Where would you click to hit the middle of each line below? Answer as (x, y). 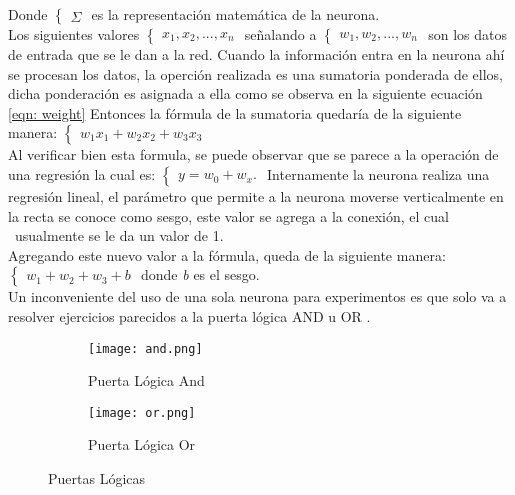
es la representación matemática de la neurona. (235, 14)
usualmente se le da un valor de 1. (119, 235)
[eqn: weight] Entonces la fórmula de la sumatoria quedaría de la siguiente (235, 112)
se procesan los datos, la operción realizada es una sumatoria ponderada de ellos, (255, 73)
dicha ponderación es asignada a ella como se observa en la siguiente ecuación (245, 93)
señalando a (280, 34)
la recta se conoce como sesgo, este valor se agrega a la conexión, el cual (228, 215)
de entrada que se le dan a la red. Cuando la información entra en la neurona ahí (256, 54)
